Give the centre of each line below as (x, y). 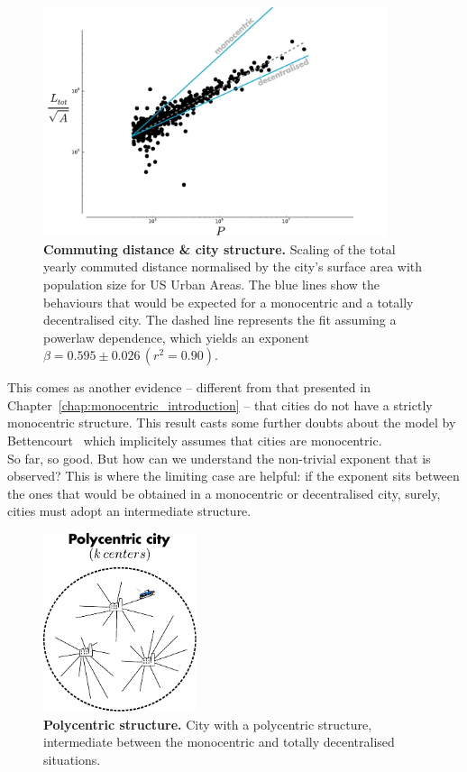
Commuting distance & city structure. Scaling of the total (220, 248)
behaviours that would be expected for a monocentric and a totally (229, 302)
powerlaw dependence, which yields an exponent (176, 337)
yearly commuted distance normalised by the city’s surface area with (233, 267)
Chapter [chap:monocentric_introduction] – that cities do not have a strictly (220, 404)
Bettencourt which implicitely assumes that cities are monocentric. (195, 441)
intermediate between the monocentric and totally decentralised (219, 742)
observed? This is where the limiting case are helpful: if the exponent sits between (233, 476)
